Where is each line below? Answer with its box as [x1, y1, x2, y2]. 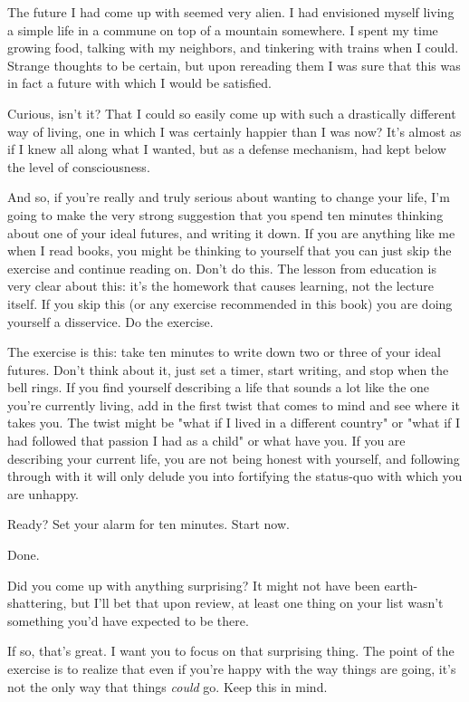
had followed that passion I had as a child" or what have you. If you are [7, 431, 406, 450]
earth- [384, 575, 418, 594]
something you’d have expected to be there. [7, 611, 249, 630]
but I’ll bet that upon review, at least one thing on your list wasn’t [71, 593, 444, 612]
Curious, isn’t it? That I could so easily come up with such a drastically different [7, 103, 456, 122]
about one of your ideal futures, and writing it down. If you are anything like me [7, 223, 455, 242]
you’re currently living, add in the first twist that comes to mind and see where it [7, 395, 460, 414]
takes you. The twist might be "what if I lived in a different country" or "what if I [7, 413, 461, 432]
